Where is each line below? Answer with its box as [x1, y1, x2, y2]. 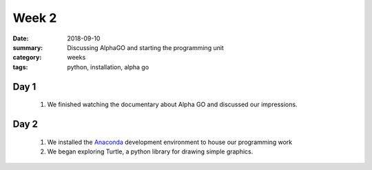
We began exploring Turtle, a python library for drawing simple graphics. [47, 147, 254, 156]
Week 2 [12, 10, 57, 25]
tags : [12, 62, 28, 71]
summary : [12, 43, 43, 51]
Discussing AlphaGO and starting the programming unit [67, 43, 224, 51]
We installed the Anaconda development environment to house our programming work [47, 138, 293, 146]
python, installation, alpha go [67, 62, 149, 71]
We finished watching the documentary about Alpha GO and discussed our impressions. [47, 100, 298, 109]
